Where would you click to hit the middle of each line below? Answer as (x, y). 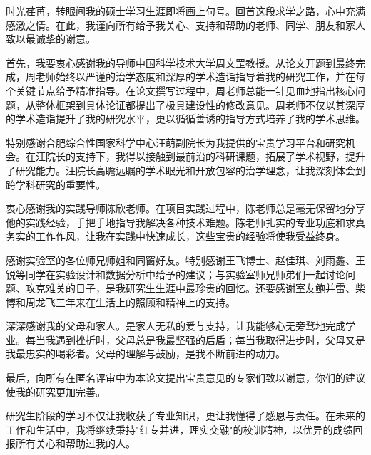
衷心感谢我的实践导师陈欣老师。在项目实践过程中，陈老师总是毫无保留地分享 (185, 208)
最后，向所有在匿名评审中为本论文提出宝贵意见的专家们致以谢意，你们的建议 (185, 378)
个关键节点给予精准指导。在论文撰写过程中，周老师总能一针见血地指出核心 (181, 90)
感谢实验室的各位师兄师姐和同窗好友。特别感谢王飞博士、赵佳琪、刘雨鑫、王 (185, 260)
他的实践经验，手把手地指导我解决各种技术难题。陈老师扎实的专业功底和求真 (185, 222)
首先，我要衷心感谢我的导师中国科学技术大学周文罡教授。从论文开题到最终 (181, 62)
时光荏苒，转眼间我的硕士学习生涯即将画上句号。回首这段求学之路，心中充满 (185, 11)
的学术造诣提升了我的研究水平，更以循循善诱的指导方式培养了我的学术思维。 (185, 119)
